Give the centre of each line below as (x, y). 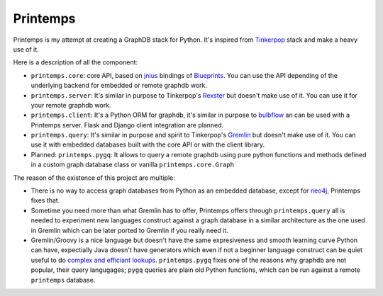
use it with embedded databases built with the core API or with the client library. (148, 144)
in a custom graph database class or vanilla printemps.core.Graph (132, 165)
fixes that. (45, 200)
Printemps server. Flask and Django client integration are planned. (127, 125)
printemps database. (63, 280)
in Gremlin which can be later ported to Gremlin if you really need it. (129, 230)
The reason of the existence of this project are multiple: (94, 178)
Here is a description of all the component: (76, 62)
